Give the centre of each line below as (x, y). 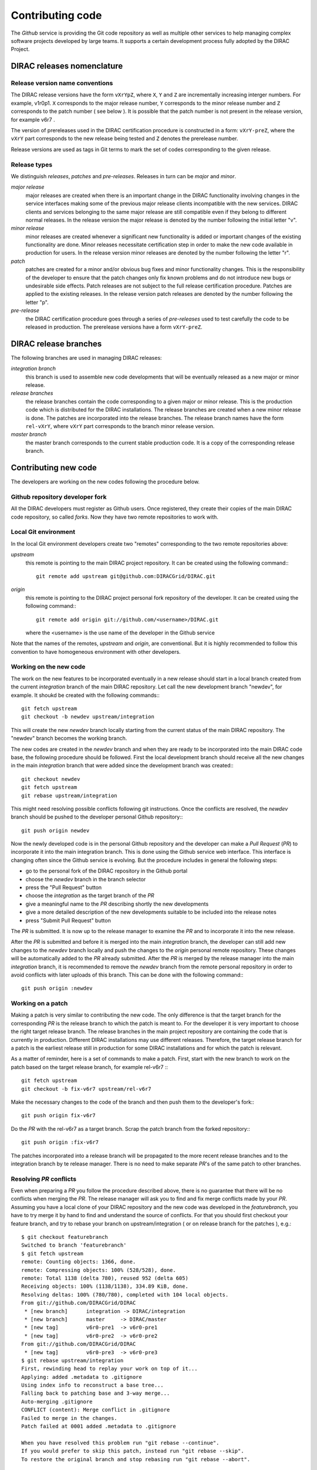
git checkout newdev (51, 779)
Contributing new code (54, 468)
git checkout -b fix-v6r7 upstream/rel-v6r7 (87, 1089)
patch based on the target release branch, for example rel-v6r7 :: (90, 1067)
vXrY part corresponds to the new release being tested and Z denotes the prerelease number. (124, 139)
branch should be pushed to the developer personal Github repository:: (97, 817)
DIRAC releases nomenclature (67, 66)
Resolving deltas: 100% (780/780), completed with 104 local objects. (125, 1294)
